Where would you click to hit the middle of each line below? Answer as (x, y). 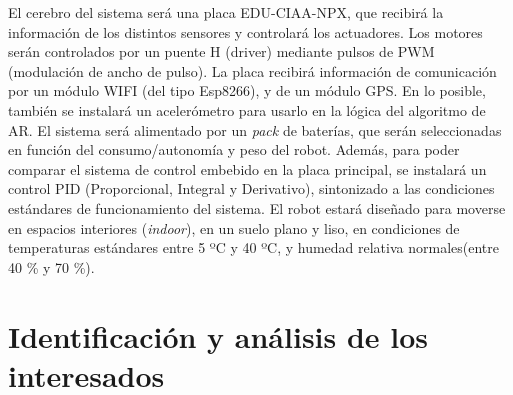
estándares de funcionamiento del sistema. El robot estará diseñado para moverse (257, 207)
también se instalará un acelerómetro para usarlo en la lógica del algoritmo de (247, 109)
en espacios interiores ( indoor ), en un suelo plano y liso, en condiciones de (234, 227)
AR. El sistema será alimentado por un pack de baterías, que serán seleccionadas (255, 129)
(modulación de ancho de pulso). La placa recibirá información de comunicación (252, 70)
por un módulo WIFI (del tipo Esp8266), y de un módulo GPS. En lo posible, (247, 90)
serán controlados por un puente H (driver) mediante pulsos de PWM (221, 51)
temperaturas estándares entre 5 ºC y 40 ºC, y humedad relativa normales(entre (253, 247)
